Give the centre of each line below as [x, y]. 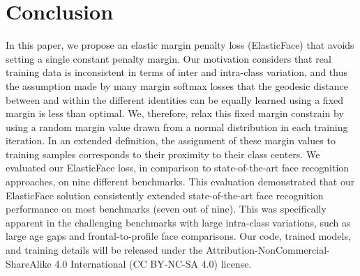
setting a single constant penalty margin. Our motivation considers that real [168, 58]
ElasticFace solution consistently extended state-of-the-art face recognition [165, 195]
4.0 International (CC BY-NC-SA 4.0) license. [153, 263]
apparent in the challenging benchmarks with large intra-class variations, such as [178, 222]
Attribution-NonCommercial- [268, 250]
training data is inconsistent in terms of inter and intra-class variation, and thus [177, 72]
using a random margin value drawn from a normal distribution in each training [177, 127]
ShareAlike [29, 263]
